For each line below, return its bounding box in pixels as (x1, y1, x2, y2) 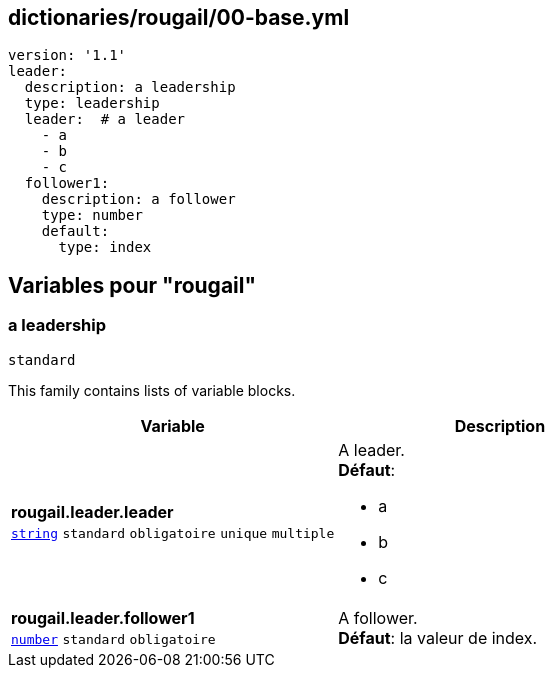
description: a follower (41, 191, 236, 208)
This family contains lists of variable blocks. (8, 381, 296, 399)
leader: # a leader (24, 111, 186, 128)
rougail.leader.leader (11, 501, 174, 522)
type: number (41, 207, 143, 224)
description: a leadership (24, 79, 236, 96)
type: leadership (24, 95, 160, 112)
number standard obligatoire (11, 631, 216, 647)
